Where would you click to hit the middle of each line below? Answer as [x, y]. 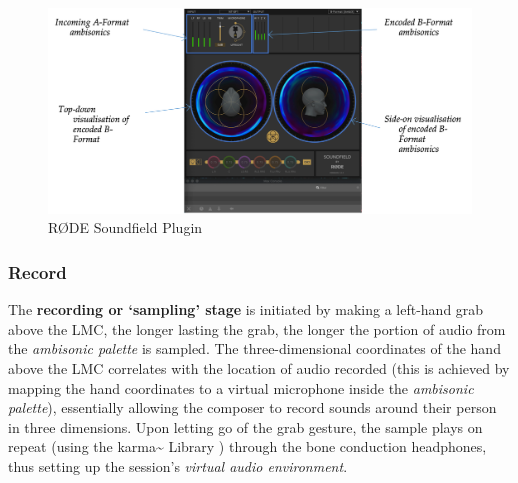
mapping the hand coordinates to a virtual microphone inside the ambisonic [241, 387]
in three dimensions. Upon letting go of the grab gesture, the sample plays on [245, 426]
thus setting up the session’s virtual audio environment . [178, 465]
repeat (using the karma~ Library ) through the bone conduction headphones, [247, 446]
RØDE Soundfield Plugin [125, 227]
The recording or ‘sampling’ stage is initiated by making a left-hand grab [246, 309]
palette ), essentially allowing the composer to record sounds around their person [252, 407]
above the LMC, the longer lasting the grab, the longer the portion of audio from [257, 328]
